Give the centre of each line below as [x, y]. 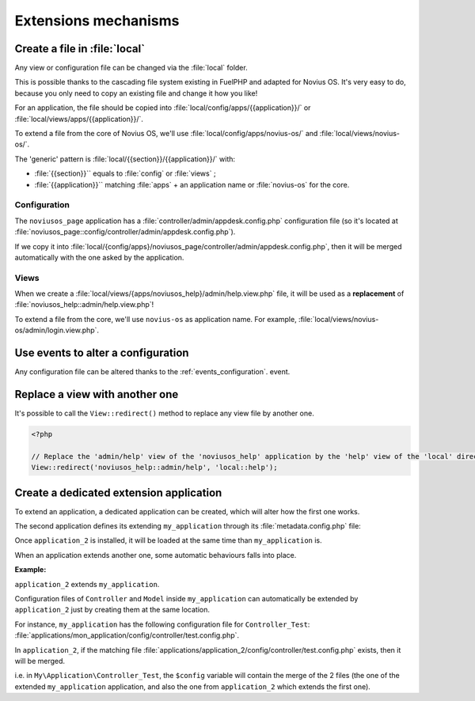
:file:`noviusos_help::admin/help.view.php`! [84, 305]
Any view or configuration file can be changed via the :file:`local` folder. [131, 68]
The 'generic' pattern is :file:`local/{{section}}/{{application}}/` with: [125, 159]
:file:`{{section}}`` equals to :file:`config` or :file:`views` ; [125, 173]
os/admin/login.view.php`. [57, 330]
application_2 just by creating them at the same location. [112, 610]
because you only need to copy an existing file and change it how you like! [136, 93]
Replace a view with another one [97, 394]
